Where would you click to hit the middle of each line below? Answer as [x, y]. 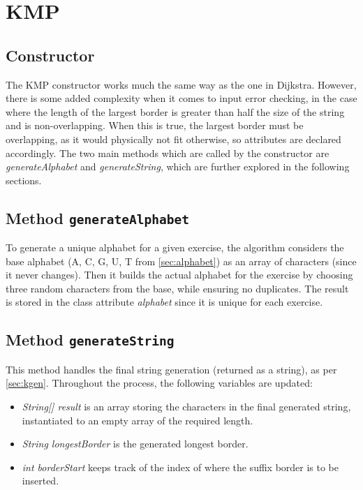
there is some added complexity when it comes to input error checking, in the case [181, 98]
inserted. [40, 481]
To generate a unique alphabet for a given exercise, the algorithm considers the [175, 247]
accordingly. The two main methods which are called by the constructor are [168, 153]
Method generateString [90, 340]
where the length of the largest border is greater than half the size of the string [175, 111]
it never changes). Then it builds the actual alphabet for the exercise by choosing [179, 275]
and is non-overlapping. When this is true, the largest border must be [155, 125]
